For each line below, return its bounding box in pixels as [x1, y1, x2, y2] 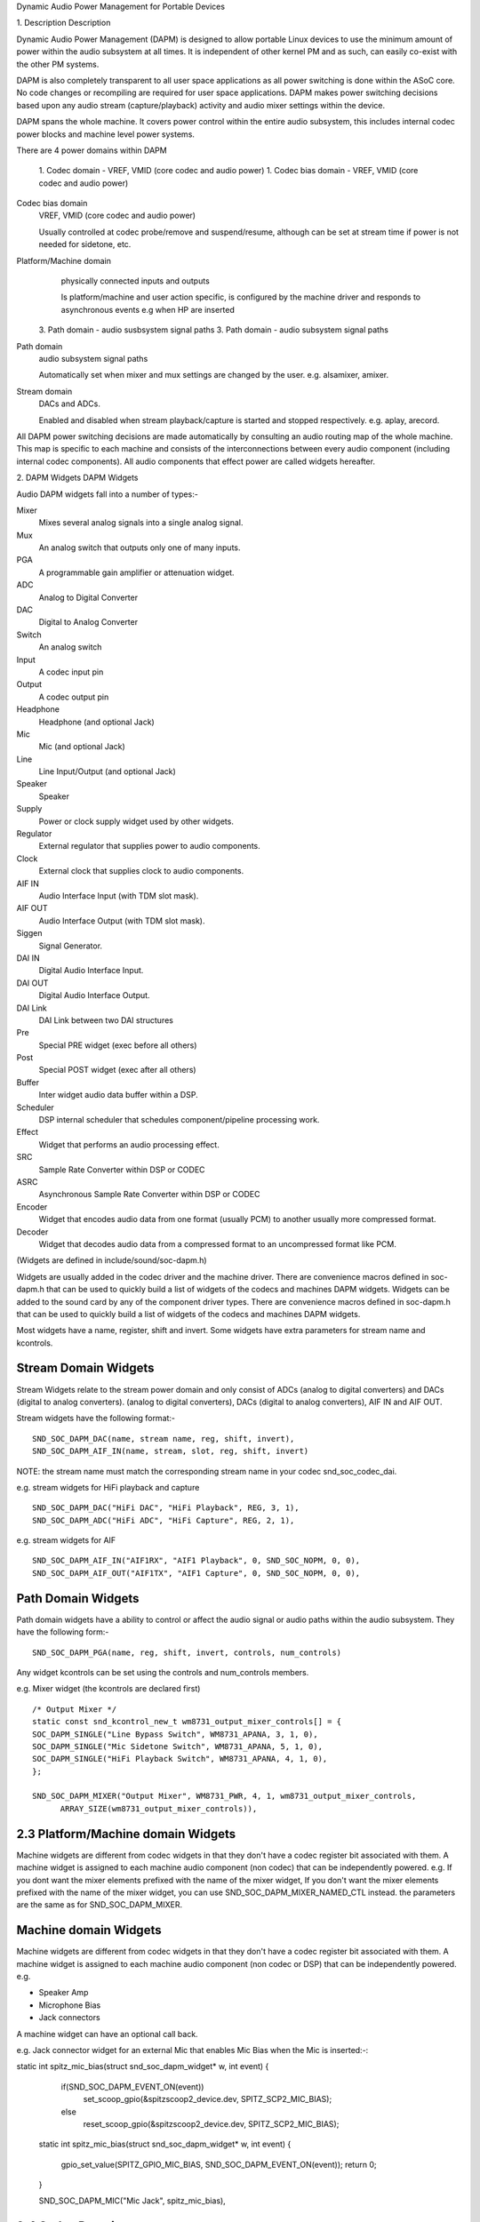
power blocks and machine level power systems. [16, 129, 196, 140]
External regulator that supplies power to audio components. [38, 841, 261, 851]
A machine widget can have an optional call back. [16, 2028, 199, 2039]
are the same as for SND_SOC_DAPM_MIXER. [16, 1899, 182, 1910]
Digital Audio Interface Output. [38, 990, 150, 1001]
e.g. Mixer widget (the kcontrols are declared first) [16, 1683, 201, 1694]
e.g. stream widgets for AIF [16, 1535, 116, 1546]
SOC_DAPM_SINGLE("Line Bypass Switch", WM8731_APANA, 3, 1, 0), [32, 1729, 319, 1739]
